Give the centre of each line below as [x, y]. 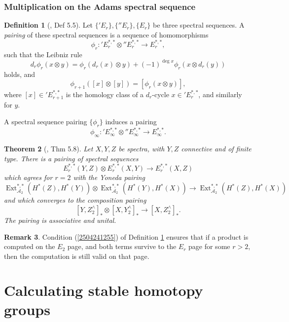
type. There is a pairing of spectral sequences [71, 158]
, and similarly [220, 94]
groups [27, 309]
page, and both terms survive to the [122, 246]
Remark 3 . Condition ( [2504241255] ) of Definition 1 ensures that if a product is [126, 236]
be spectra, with [142, 149]
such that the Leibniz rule [43, 54]
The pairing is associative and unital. [60, 220]
